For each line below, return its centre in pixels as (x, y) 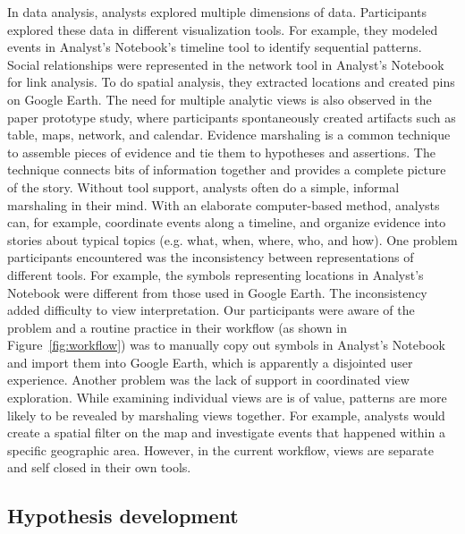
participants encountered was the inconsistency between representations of (211, 257)
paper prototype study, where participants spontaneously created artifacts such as (232, 117)
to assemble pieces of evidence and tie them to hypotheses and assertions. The (221, 152)
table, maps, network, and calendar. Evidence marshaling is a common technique (229, 135)
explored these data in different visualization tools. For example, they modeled (223, 29)
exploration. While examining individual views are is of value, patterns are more (227, 398)
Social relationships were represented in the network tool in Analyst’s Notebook (226, 64)
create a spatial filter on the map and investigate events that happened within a (226, 432)
